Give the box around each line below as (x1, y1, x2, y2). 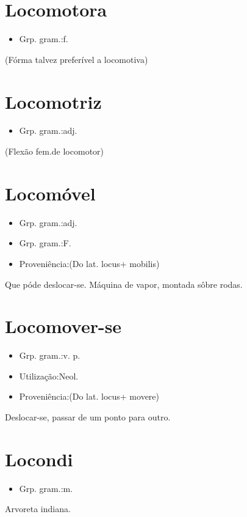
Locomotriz (5, 89, 102, 114)
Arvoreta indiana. (5, 502, 71, 515)
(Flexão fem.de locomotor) (5, 145, 104, 158)
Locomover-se (5, 313, 122, 339)
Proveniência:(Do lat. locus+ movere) (19, 390, 160, 403)
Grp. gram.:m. (19, 482, 73, 494)
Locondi (5, 446, 73, 471)
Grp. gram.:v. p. (19, 349, 81, 362)
